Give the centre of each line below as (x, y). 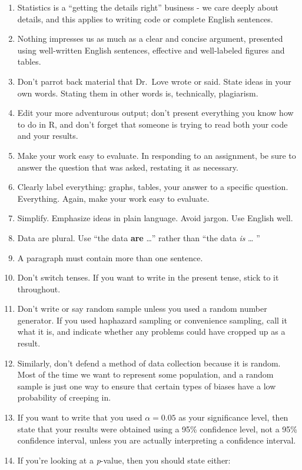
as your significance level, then (233, 417)
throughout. (39, 289)
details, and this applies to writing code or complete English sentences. (145, 19)
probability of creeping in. (64, 397)
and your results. (48, 136)
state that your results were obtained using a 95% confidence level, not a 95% (157, 429)
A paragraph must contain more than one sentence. (110, 257)
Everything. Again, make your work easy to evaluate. (113, 198)
